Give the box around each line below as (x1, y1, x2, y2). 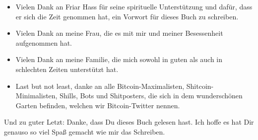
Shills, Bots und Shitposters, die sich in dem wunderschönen (60, 90, 243, 101)
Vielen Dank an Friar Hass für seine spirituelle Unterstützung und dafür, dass (15, 1, 253, 11)
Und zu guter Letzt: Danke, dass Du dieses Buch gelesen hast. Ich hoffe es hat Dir (4, 117, 254, 127)
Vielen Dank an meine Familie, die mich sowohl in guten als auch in (15, 54, 223, 65)
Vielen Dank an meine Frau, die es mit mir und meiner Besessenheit (15, 28, 223, 38)
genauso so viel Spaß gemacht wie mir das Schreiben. (4, 126, 165, 137)
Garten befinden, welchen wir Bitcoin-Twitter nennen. (15, 100, 180, 110)
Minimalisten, (15, 90, 58, 101)
